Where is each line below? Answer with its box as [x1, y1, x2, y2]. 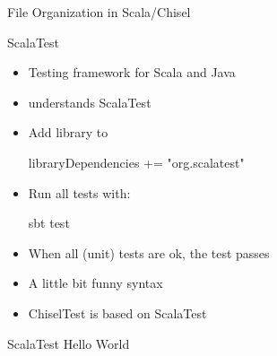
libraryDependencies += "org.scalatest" [28, 152, 245, 171]
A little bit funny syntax [28, 274, 163, 292]
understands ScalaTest [28, 92, 151, 111]
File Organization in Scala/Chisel [7, 3, 191, 21]
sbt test [28, 213, 70, 232]
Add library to [28, 123, 108, 142]
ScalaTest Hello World [7, 334, 130, 352]
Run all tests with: [28, 183, 131, 202]
